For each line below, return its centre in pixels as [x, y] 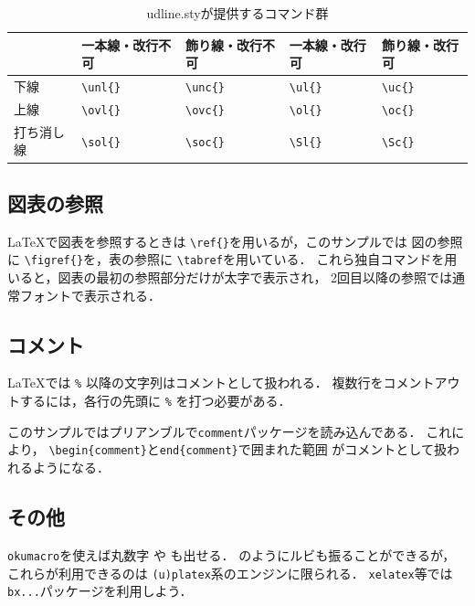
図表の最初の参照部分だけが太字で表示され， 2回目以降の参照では [255, 277]
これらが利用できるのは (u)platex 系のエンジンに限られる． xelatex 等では [230, 573]
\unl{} [101, 88]
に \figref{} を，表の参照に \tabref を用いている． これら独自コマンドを [226, 259]
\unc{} [205, 88]
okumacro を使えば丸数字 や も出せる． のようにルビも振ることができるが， [232, 554]
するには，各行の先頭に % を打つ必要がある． [155, 401]
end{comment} [199, 451]
